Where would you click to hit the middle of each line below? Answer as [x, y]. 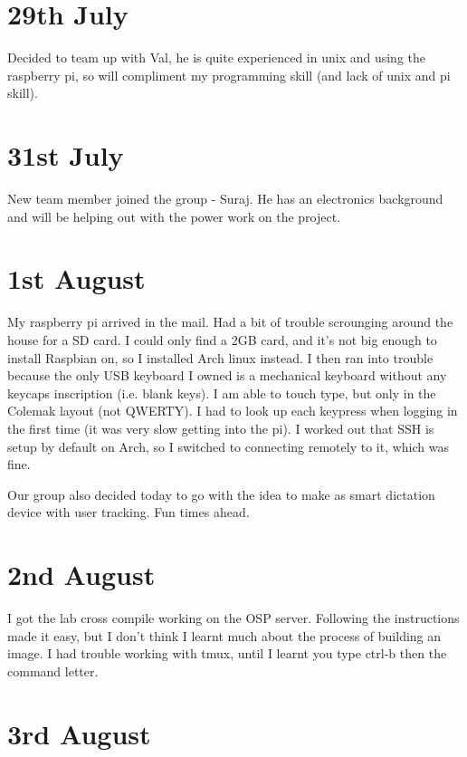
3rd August [79, 733]
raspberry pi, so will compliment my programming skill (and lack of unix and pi [229, 75]
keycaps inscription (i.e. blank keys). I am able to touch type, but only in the [222, 393]
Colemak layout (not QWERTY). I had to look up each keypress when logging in [233, 411]
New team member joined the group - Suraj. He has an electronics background [225, 199]
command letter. [53, 671]
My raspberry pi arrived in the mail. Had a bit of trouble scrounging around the [230, 322]
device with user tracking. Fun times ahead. [129, 512]
